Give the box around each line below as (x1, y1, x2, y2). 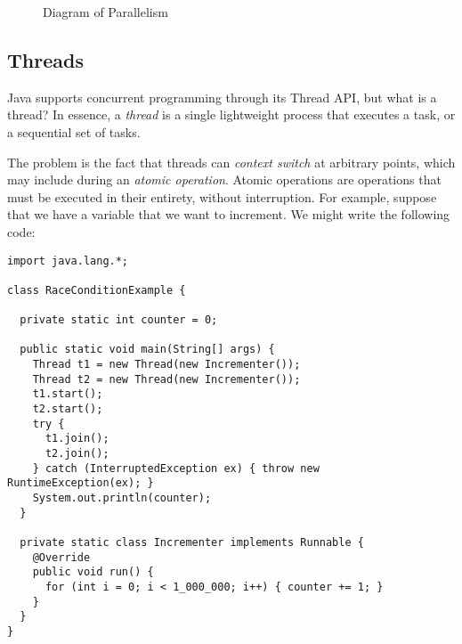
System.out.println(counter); (32, 492, 212, 505)
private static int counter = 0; (20, 314, 218, 327)
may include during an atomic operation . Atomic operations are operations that (7, 170, 442, 189)
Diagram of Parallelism (43, 3, 168, 20)
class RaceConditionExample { (7, 283, 186, 297)
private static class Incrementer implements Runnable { (20, 536, 364, 550)
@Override (32, 550, 91, 564)
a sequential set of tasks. (7, 122, 141, 141)
